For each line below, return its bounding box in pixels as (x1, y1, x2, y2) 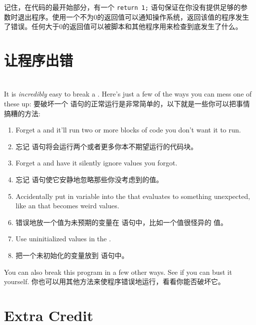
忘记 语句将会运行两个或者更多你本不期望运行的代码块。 (15, 141, 198, 151)
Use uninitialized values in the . (15, 233, 111, 244)
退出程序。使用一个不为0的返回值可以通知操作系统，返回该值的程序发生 (17, 11, 249, 22)
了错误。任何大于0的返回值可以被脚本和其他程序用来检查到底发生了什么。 (4, 21, 242, 32)
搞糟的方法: (4, 108, 40, 118)
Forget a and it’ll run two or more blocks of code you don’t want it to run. (15, 125, 241, 135)
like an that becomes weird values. (15, 200, 119, 211)
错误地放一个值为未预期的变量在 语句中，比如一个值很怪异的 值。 (15, 217, 228, 227)
